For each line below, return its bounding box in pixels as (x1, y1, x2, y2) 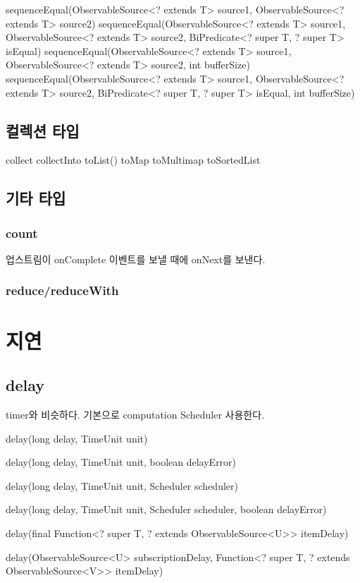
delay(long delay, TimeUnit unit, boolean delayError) (6, 455, 237, 469)
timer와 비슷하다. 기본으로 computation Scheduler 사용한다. (6, 407, 265, 421)
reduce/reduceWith (6, 282, 119, 299)
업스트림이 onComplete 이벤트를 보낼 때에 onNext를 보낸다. (6, 251, 266, 266)
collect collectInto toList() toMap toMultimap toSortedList (6, 152, 261, 167)
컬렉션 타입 (6, 119, 80, 141)
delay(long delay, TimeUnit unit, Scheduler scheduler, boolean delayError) (6, 502, 327, 517)
